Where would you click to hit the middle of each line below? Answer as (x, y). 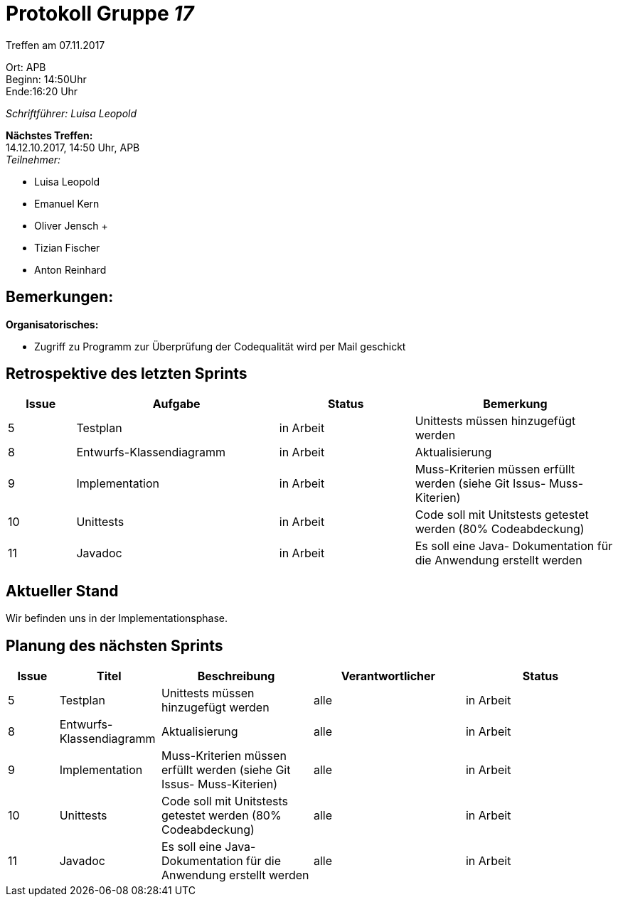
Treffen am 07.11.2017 (55, 45)
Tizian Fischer (67, 247)
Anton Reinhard (70, 269)
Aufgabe (176, 404)
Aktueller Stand (62, 591)
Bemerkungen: (60, 297)
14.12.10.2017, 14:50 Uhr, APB (73, 147)
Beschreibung (236, 676)
